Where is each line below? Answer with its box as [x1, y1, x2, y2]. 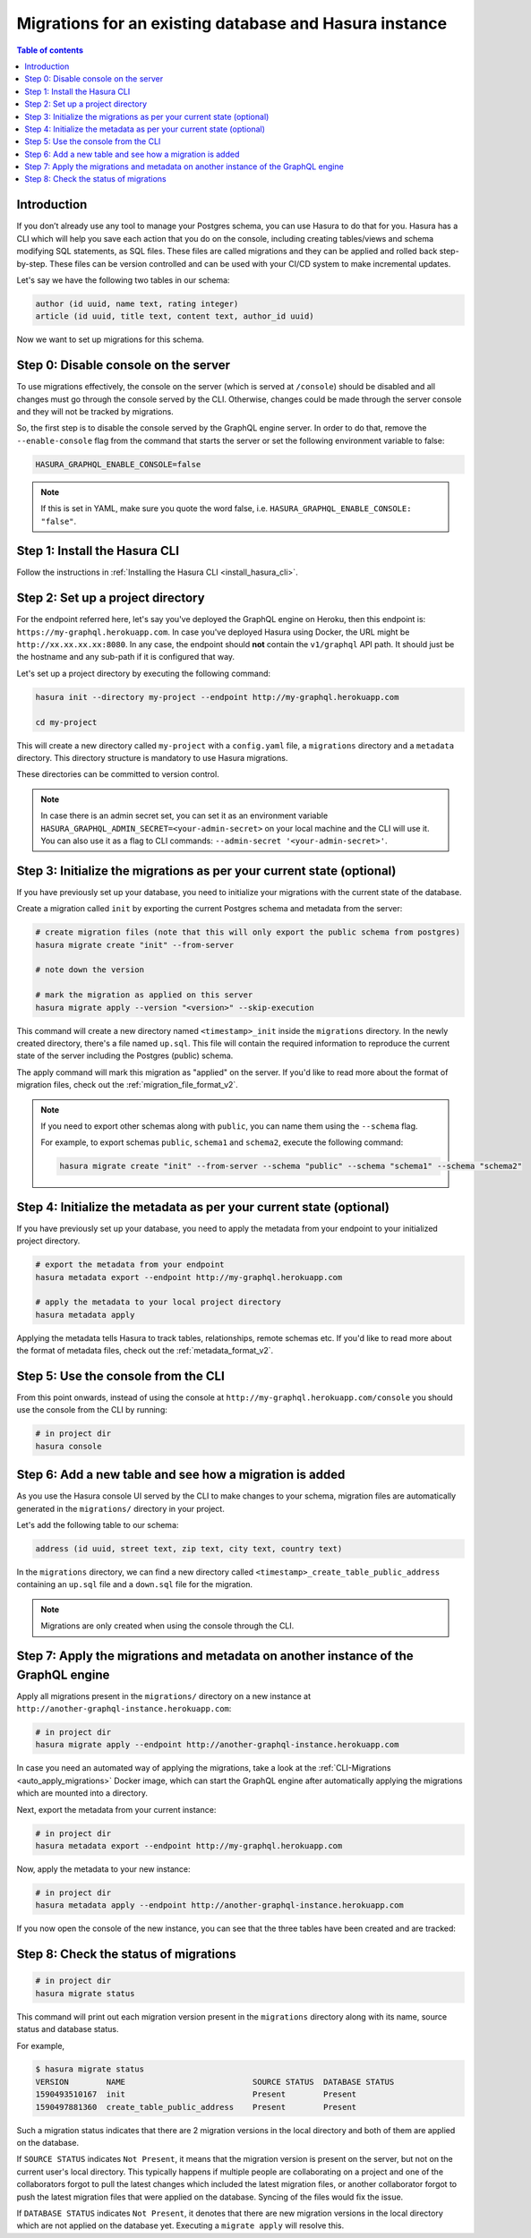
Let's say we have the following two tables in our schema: [16, 274, 230, 286]
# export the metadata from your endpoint [35, 1260, 225, 1270]
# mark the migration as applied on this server [35, 990, 253, 1000]
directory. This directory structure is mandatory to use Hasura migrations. [16, 753, 288, 764]
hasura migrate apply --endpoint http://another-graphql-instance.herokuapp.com [35, 1739, 399, 1750]
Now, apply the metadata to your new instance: [16, 1863, 191, 1875]
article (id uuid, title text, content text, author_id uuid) [35, 312, 314, 321]
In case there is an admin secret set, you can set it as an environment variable [40, 810, 329, 821]
